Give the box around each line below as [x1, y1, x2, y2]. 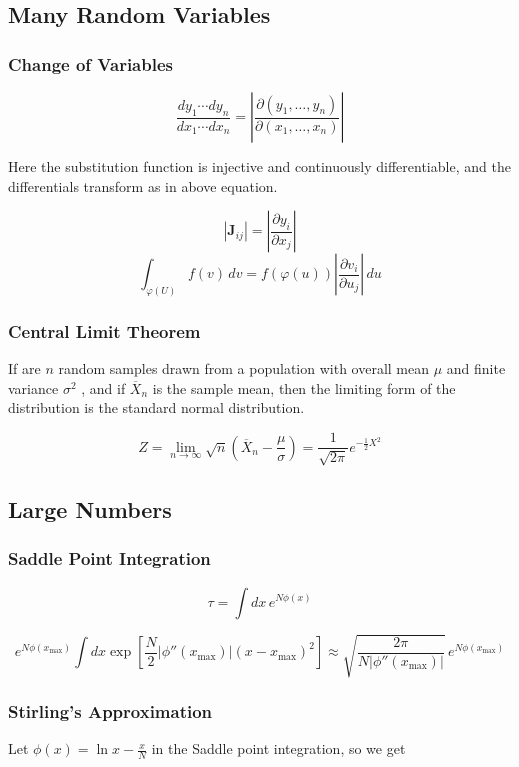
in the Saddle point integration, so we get [151, 738, 406, 759]
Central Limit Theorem [8, 318, 201, 343]
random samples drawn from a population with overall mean [58, 358, 429, 379]
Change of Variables [8, 51, 173, 76]
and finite [446, 358, 506, 379]
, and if [81, 377, 126, 398]
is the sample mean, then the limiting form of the [152, 377, 456, 398]
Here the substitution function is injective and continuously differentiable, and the [8, 156, 511, 176]
